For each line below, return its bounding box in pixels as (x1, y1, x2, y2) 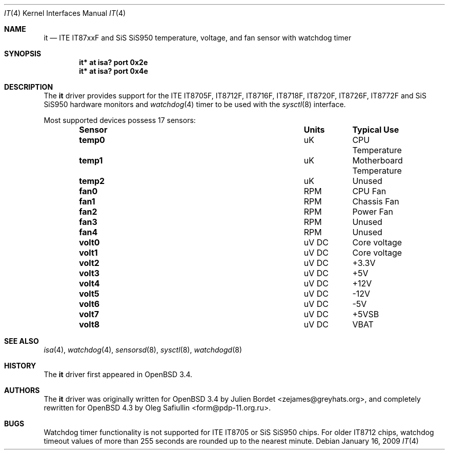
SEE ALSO (4, 337, 39, 345)
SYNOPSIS (4, 49, 42, 58)
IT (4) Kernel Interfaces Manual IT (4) (4, 9, 126, 17)
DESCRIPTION (4, 82, 53, 91)
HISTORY (4, 361, 36, 370)
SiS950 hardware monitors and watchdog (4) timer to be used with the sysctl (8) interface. (44, 100, 346, 109)
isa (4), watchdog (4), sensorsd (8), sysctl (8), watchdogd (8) (44, 345, 242, 354)
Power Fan (352, 207, 393, 217)
